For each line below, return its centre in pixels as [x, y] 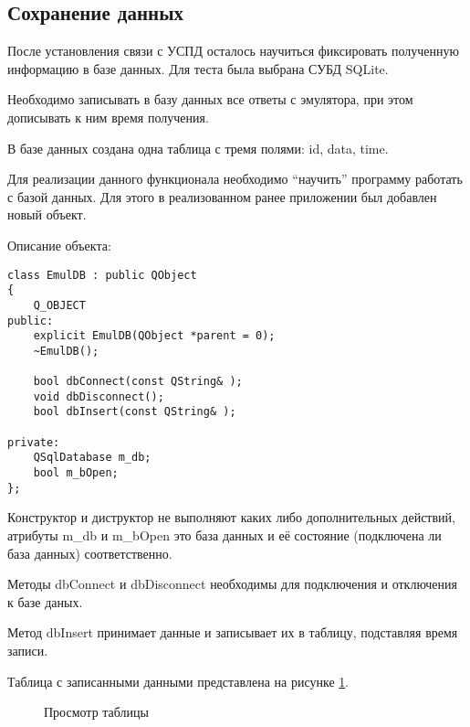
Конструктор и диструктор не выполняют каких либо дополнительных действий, [231, 517]
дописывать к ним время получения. [108, 117]
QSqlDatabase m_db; [92, 458]
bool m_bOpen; [76, 473]
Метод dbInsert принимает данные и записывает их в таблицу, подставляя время [233, 632]
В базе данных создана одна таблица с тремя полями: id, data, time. [198, 148]
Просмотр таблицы [96, 712]
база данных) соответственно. [90, 553]
